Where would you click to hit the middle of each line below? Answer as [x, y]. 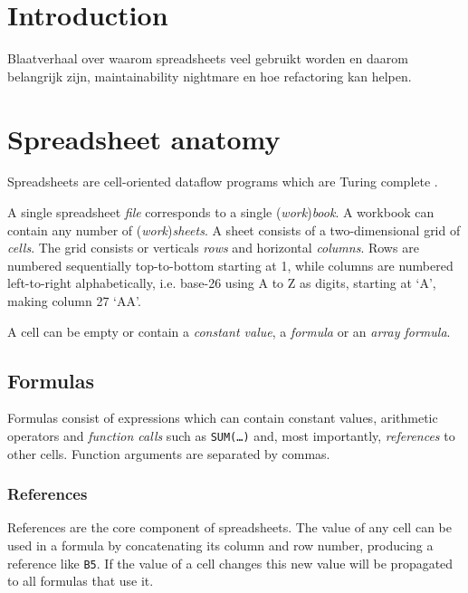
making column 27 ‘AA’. [74, 301]
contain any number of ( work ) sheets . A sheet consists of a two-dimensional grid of [234, 230]
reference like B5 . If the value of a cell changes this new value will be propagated [230, 563]
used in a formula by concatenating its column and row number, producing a [220, 545]
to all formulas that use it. [81, 581]
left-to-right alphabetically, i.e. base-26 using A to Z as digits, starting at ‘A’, [222, 283]
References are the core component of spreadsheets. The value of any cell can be [229, 527]
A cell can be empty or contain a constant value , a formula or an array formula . [229, 331]
